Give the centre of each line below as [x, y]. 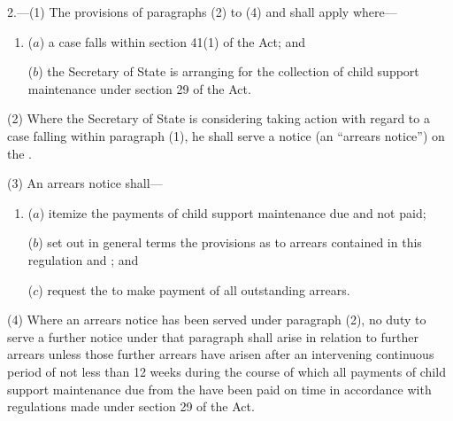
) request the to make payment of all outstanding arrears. [194, 289]
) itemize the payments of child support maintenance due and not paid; [233, 212]
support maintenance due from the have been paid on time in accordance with [219, 389]
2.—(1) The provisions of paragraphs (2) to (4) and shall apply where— [202, 12]
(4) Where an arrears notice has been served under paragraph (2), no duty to [217, 320]
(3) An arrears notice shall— [85, 183]
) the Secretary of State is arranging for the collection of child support [229, 71]
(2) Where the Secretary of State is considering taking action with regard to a [219, 118]
